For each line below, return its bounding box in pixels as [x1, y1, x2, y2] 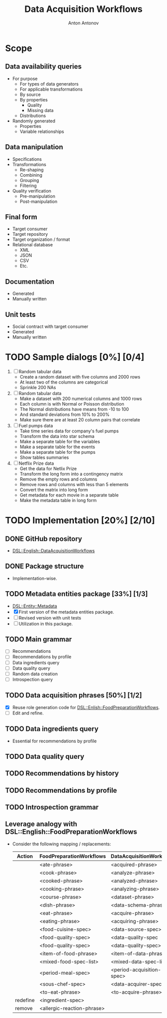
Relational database [12, 242, 53, 248]
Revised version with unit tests [18, 614, 82, 620]
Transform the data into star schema [19, 433, 94, 439]
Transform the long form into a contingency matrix [19, 471, 123, 477]
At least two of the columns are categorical [19, 379, 108, 385]
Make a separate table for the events [19, 444, 95, 450]
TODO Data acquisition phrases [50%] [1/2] [5, 691, 142, 700]
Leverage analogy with [5, 820, 78, 828]
